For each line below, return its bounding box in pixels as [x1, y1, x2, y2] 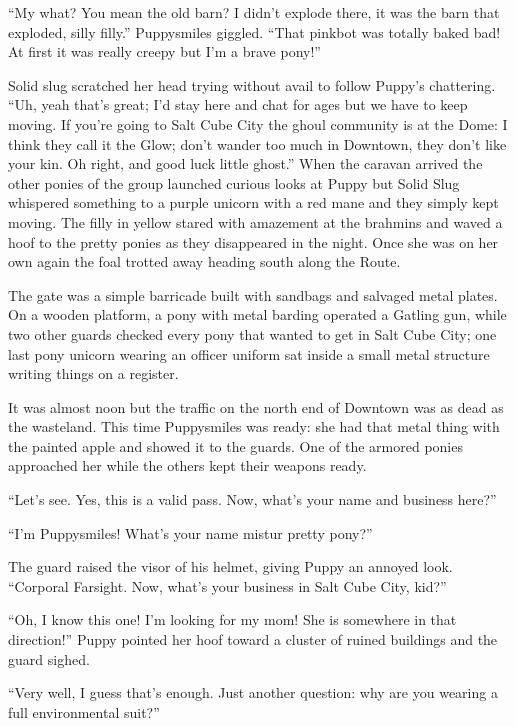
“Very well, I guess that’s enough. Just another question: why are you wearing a [8, 682, 498, 703]
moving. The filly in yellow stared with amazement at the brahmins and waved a [8, 211, 503, 232]
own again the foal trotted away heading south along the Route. [8, 251, 401, 272]
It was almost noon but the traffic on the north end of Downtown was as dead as [8, 396, 504, 417]
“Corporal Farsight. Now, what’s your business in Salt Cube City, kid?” [8, 575, 447, 596]
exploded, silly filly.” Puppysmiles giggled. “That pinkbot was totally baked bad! [8, 21, 501, 42]
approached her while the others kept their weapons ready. [8, 455, 367, 476]
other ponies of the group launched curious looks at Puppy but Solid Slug [8, 172, 460, 193]
